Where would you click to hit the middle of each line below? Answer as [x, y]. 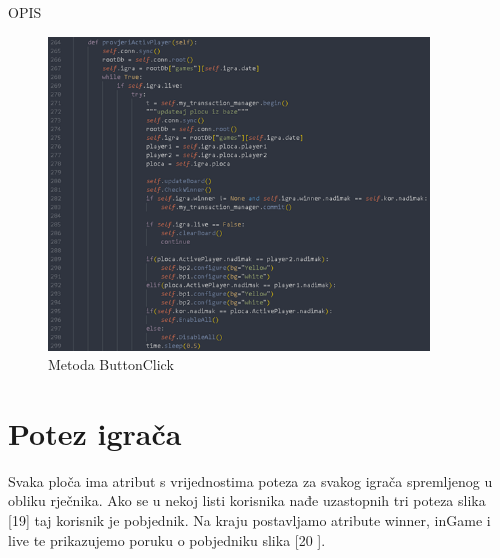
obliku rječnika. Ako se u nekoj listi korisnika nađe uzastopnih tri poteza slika [247, 500]
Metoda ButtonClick [111, 364]
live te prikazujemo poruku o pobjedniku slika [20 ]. [167, 539]
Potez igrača [95, 432]
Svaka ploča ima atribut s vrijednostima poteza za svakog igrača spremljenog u [250, 480]
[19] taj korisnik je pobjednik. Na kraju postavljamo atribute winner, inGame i [249, 520]
